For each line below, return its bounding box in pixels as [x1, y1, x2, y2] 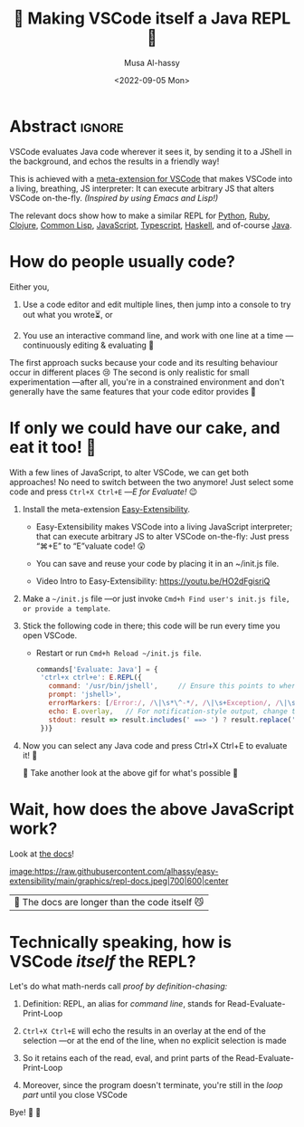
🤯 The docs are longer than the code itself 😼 [14, 895, 204, 908]
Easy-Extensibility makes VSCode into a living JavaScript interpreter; [35, 521, 293, 532]
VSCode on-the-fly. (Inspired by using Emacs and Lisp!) [9, 192, 219, 203]
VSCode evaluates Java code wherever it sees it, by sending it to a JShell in [9, 146, 292, 157]
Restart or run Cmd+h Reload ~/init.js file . [35, 647, 202, 658]
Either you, [9, 281, 50, 292]
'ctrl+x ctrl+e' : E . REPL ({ [40, 673, 142, 683]
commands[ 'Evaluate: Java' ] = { [35, 664, 158, 673]
